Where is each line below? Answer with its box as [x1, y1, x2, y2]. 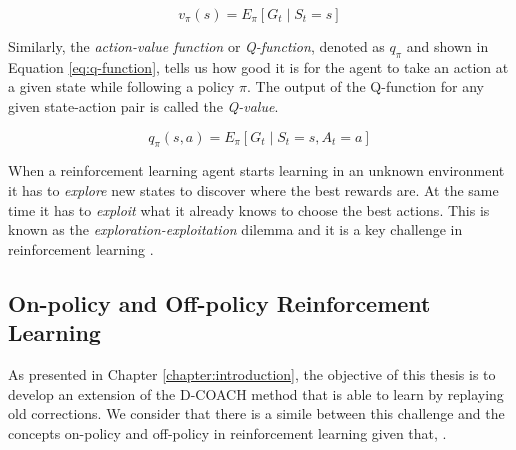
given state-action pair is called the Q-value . [8, 95, 279, 116]
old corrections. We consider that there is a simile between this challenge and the [8, 403, 505, 424]
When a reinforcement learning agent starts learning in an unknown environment [8, 160, 505, 181]
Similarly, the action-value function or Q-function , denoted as [8, 36, 385, 56]
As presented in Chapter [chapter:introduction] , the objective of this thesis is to [8, 363, 496, 384]
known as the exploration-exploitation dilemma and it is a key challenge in [8, 219, 463, 240]
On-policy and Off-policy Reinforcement [8, 287, 431, 318]
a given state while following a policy [8, 76, 235, 97]
